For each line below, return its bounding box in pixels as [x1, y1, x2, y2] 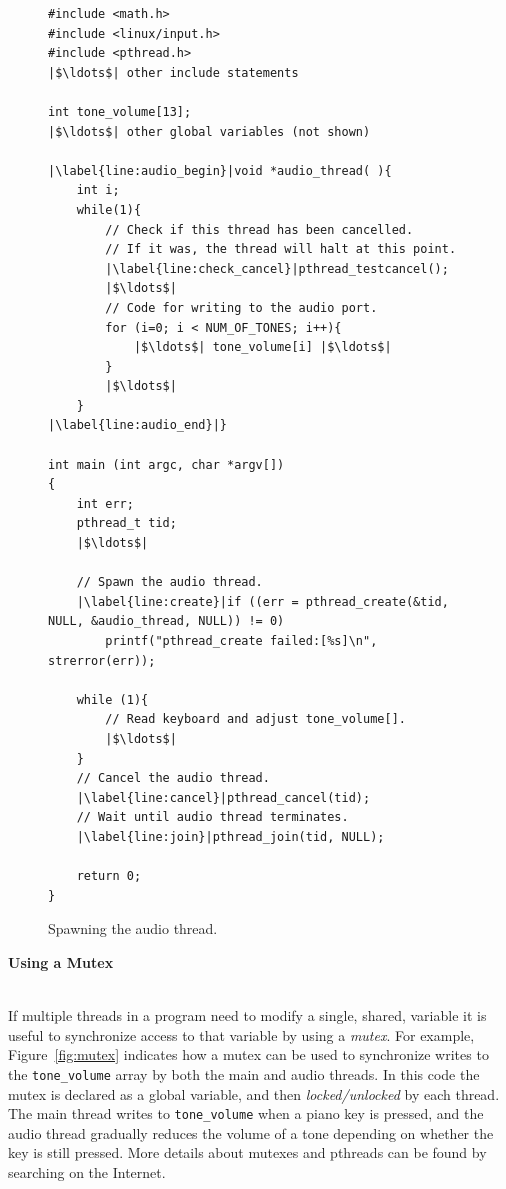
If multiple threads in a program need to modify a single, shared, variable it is [8, 1005, 487, 1026]
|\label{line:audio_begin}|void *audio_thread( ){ [48, 163, 392, 178]
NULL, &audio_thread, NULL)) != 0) [48, 614, 285, 629]
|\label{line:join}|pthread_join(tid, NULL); [76, 829, 385, 844]
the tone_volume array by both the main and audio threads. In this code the [8, 1063, 480, 1084]
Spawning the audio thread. [48, 918, 218, 939]
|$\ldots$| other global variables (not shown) [48, 124, 371, 139]
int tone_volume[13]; [48, 104, 192, 119]
